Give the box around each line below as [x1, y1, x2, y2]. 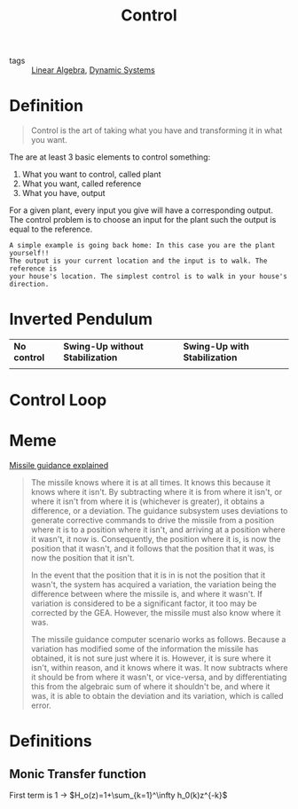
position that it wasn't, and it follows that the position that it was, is [30, 543, 275, 554]
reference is [9, 264, 58, 273]
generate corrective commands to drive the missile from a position [30, 515, 275, 526]
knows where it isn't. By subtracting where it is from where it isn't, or [30, 487, 282, 498]
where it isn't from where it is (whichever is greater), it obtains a [30, 496, 265, 507]
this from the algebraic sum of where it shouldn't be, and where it [30, 681, 271, 692]
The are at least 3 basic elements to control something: [9, 152, 211, 162]
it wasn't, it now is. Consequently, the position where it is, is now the [30, 534, 281, 545]
